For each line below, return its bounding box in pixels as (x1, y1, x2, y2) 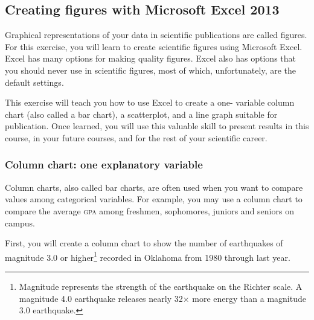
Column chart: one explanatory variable (5, 157, 203, 172)
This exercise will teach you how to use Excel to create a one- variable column (5, 96, 295, 109)
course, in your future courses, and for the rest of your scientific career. (5, 131, 268, 144)
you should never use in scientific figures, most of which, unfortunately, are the (5, 63, 296, 76)
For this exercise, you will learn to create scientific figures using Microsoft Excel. (5, 40, 303, 53)
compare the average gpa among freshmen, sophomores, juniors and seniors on (5, 204, 294, 217)
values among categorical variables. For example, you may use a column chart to (5, 193, 303, 205)
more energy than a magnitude (192, 292, 306, 304)
